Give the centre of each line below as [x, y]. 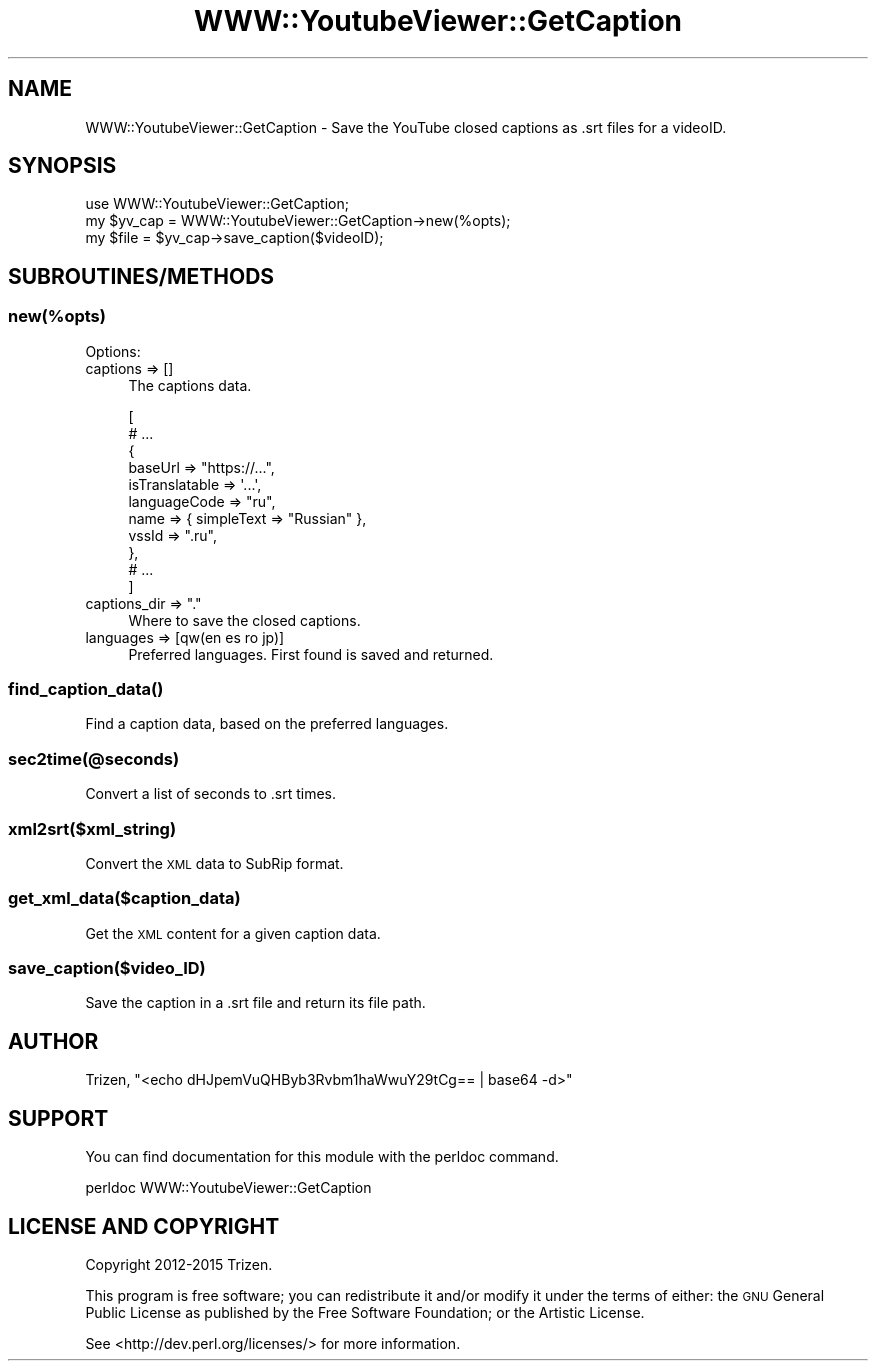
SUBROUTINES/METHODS [141, 276]
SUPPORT [58, 1118]
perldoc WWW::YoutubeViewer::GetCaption [228, 1188]
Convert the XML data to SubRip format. [214, 863]
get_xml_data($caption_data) [124, 898]
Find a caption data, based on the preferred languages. [267, 724]
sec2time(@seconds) [94, 758]
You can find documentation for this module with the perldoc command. [322, 1157]
